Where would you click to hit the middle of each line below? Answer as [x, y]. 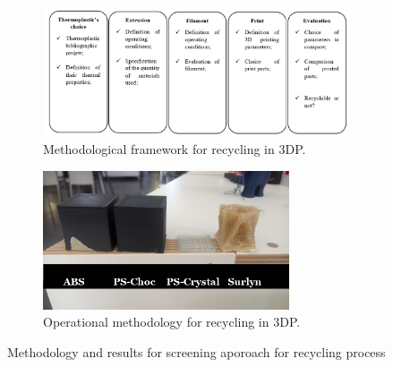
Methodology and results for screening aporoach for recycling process [196, 352]
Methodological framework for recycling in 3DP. [175, 149]
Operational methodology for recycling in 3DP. [172, 322]
